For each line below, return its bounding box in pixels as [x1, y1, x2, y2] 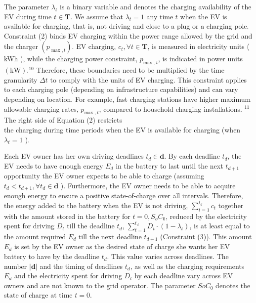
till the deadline [67, 220, 115, 231]
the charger [4, 41, 38, 51]
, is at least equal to [189, 220, 250, 231]
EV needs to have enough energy [4, 160, 103, 171]
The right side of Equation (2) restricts [4, 115, 122, 125]
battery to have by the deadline [4, 251, 99, 261]
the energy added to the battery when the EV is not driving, [4, 200, 188, 210]
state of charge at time [4, 290, 73, 300]
